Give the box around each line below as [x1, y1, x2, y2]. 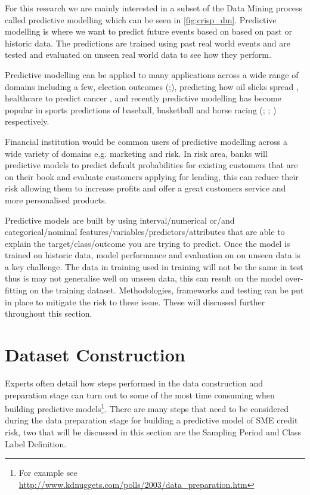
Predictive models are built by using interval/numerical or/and [5, 214, 235, 226]
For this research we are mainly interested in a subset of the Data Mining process [5, 2, 302, 14]
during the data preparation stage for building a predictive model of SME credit [5, 414, 298, 426]
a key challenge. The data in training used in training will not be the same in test [5, 260, 303, 273]
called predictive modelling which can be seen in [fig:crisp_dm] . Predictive [5, 13, 277, 26]
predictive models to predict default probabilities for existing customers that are [5, 159, 298, 171]
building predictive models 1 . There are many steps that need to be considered [5, 401, 289, 414]
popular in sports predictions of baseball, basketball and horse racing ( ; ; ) [5, 103, 277, 116]
